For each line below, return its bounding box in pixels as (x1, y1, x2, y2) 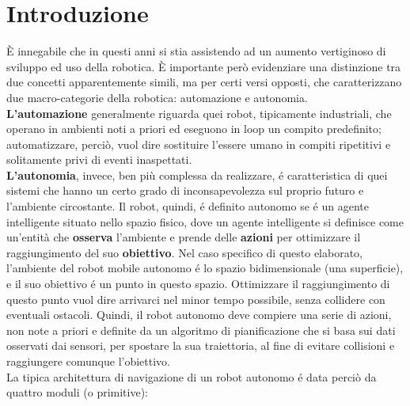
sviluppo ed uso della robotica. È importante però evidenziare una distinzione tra (6, 58, 401, 74)
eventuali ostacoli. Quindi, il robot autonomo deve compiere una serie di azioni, (6, 306, 392, 323)
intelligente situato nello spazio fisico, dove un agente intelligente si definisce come (6, 213, 404, 230)
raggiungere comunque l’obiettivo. (6, 353, 170, 369)
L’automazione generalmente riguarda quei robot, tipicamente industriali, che (6, 104, 392, 121)
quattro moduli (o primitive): (6, 384, 149, 400)
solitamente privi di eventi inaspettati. (6, 151, 192, 168)
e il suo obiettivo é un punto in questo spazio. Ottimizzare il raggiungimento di (6, 275, 390, 292)
